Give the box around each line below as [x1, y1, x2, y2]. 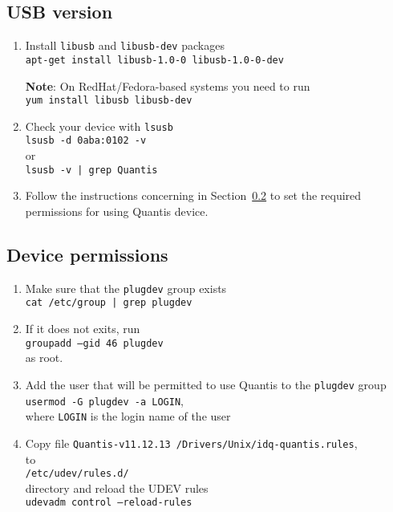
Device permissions [6, 242, 168, 266]
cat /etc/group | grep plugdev [25, 297, 192, 309]
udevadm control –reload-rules [25, 497, 192, 509]
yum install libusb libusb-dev [25, 95, 192, 107]
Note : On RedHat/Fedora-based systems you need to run [25, 77, 310, 94]
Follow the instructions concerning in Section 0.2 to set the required [25, 187, 362, 204]
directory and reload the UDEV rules [25, 479, 209, 496]
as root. [25, 349, 63, 366]
